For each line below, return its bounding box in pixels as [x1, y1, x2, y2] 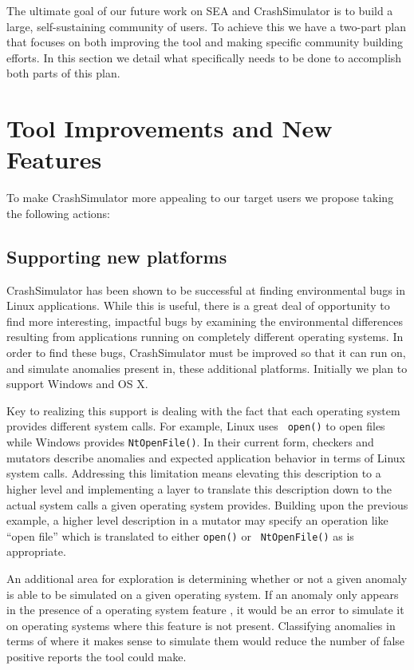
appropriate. [6, 543, 66, 560]
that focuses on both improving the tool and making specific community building [6, 34, 403, 50]
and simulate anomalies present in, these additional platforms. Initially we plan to [6, 359, 408, 376]
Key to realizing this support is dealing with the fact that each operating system [6, 402, 400, 418]
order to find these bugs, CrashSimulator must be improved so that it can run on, [6, 344, 406, 361]
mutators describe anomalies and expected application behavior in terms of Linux [6, 449, 406, 466]
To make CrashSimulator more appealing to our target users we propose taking [6, 189, 394, 206]
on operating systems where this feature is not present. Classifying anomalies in [6, 616, 396, 633]
